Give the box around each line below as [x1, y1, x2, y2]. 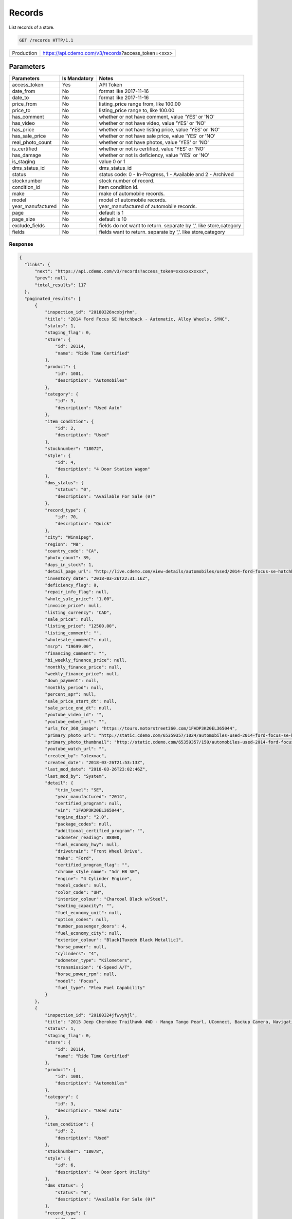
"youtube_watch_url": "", [44, 746, 107, 752]
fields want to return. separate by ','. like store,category [99, 229, 225, 236]
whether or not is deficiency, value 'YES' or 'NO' [99, 152, 210, 158]
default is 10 [99, 216, 127, 223]
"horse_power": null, [55, 944, 107, 949]
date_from [12, 88, 36, 95]
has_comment [12, 114, 44, 120]
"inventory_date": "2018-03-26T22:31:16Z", [44, 575, 150, 581]
